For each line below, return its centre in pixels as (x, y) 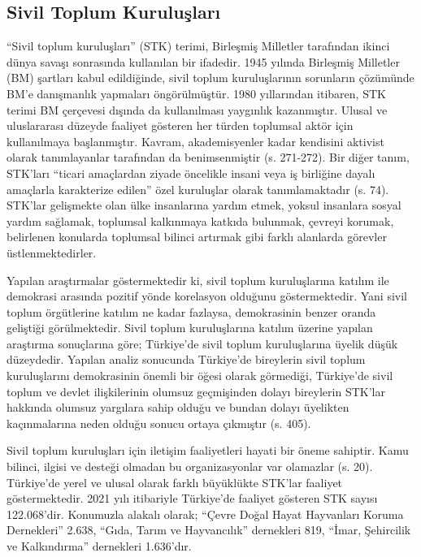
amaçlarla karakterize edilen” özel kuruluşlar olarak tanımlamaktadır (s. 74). (198, 189)
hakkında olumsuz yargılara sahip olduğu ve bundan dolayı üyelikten (178, 407)
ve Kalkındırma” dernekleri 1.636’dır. (99, 546)
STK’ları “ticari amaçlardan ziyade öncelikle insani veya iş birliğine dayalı (191, 173)
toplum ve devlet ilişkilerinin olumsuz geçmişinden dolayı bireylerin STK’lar (196, 391)
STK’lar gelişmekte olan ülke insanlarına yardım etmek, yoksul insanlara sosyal (204, 205)
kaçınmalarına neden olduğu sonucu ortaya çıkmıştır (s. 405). (159, 423)
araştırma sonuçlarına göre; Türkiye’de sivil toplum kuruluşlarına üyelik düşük (202, 343)
